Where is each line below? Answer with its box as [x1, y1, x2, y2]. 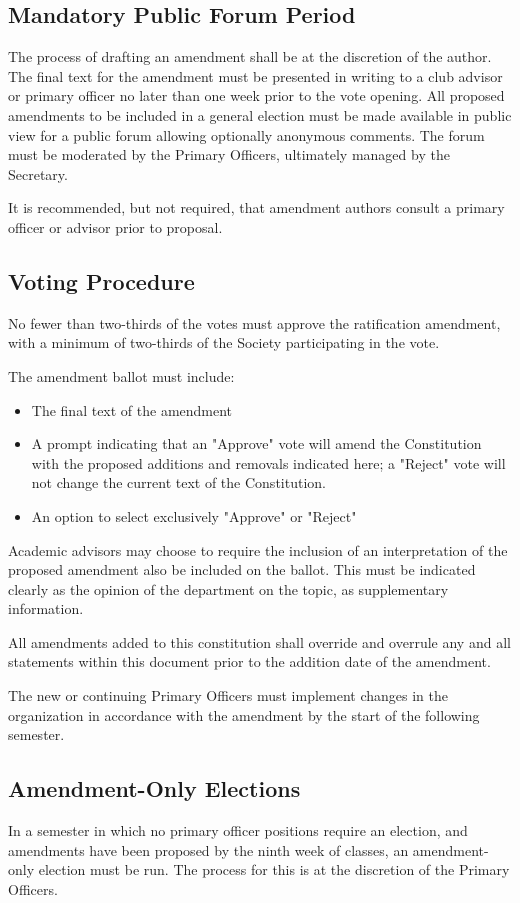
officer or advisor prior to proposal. [8, 216, 223, 237]
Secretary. [8, 163, 68, 184]
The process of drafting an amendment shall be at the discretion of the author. [8, 46, 492, 67]
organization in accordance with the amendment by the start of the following [8, 704, 480, 725]
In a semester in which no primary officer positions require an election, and [8, 820, 468, 841]
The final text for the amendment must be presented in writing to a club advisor [8, 65, 503, 86]
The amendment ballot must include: [8, 365, 235, 386]
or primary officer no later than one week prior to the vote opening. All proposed [8, 85, 505, 106]
